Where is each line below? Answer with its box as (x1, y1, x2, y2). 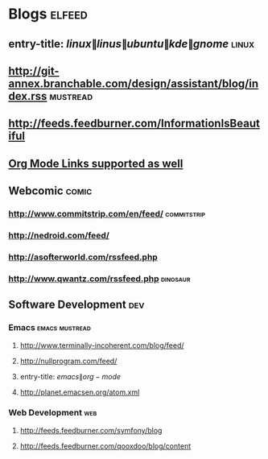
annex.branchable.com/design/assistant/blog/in (8, 76, 259, 90)
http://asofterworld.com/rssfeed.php (8, 251, 159, 263)
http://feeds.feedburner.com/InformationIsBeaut (8, 117, 260, 130)
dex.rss (8, 89, 47, 103)
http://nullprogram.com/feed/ (19, 356, 118, 366)
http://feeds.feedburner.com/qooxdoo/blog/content (19, 440, 192, 451)
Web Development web (8, 407, 97, 419)
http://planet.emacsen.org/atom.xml (19, 387, 140, 397)
